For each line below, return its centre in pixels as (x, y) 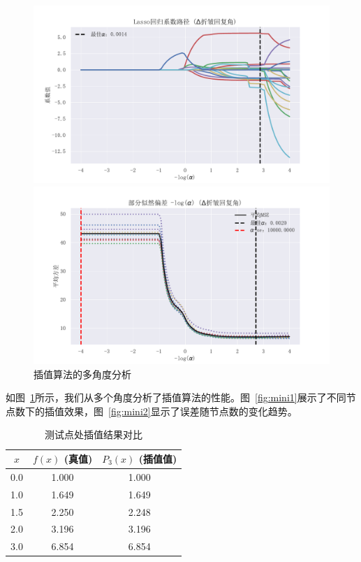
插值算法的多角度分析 (82, 374)
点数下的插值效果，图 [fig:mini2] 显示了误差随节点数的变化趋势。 (152, 411)
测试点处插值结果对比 (94, 434)
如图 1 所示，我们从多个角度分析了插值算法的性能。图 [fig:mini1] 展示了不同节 (181, 397)
